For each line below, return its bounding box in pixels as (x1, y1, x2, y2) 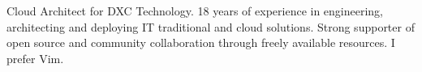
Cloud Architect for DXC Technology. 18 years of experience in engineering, (6, 2, 384, 19)
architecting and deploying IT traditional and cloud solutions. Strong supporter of (6, 18, 415, 35)
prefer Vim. (6, 49, 64, 66)
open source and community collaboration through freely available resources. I (6, 34, 395, 51)
